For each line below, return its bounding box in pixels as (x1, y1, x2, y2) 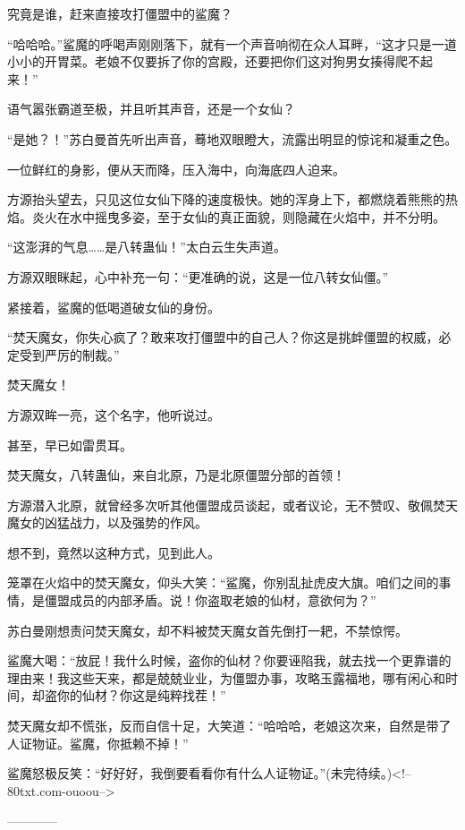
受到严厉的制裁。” (19, 345, 120, 364)
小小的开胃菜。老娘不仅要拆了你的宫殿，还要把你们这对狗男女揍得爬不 (7, 52, 420, 71)
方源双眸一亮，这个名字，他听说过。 (7, 405, 220, 424)
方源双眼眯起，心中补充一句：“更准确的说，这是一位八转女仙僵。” (7, 267, 389, 286)
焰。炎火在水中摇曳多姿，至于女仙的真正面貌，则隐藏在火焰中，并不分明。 (7, 207, 445, 226)
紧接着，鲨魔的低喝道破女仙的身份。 (7, 297, 220, 316)
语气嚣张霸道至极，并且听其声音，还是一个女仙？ (7, 99, 295, 118)
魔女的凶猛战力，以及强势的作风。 (7, 513, 207, 532)
